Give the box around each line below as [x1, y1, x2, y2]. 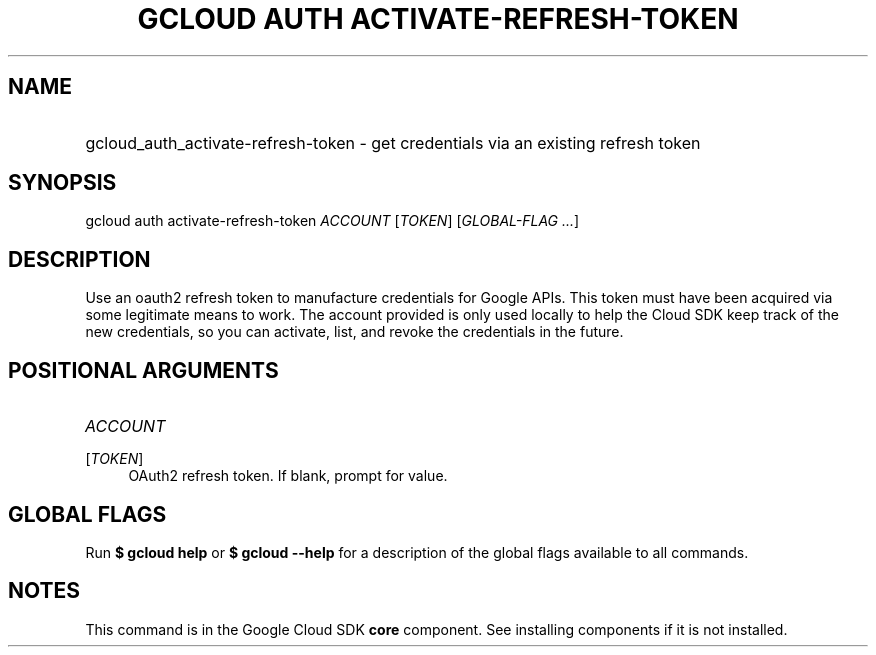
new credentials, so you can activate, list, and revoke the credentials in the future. [85, 323, 624, 341]
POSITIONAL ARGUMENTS [8, 357, 279, 383]
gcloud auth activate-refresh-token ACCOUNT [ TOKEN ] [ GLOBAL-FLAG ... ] [85, 212, 580, 230]
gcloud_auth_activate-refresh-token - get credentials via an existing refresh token [85, 132, 701, 153]
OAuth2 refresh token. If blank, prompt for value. [128, 467, 448, 485]
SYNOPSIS [8, 170, 117, 196]
